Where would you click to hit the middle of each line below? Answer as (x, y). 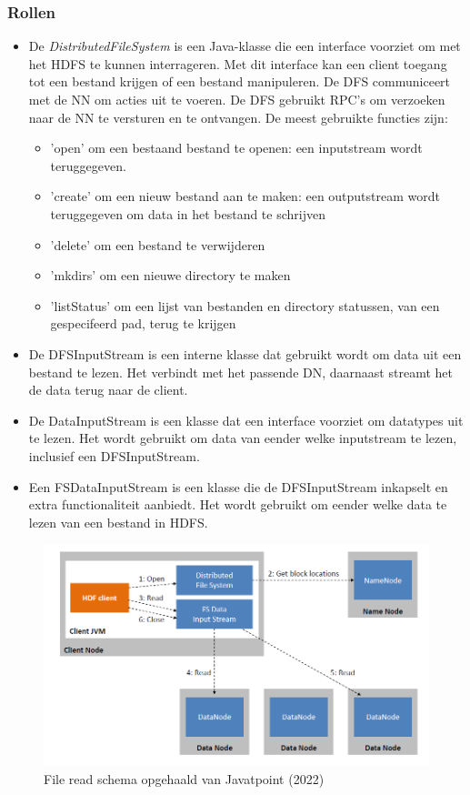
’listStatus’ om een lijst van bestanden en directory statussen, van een (245, 305)
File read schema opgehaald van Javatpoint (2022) (184, 778)
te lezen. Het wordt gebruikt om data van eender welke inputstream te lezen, (243, 438)
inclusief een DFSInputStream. (114, 455)
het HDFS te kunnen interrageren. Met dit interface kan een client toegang (238, 63)
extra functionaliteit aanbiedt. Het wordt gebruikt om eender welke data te (238, 504)
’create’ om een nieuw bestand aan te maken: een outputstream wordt (245, 196)
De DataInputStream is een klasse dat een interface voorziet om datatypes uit (246, 420)
